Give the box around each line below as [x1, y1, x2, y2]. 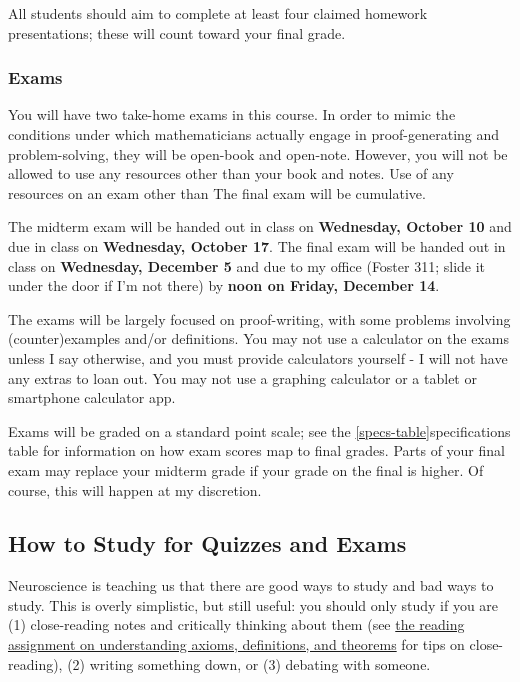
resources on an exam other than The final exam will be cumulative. [8, 182, 426, 203]
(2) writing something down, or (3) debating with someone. [67, 653, 431, 674]
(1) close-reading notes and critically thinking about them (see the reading [8, 614, 465, 635]
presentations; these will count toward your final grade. [8, 22, 346, 43]
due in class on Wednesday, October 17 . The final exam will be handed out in [8, 235, 506, 256]
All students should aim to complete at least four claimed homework [8, 3, 428, 23]
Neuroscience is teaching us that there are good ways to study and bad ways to [8, 575, 494, 596]
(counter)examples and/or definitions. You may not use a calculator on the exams [8, 328, 509, 349]
